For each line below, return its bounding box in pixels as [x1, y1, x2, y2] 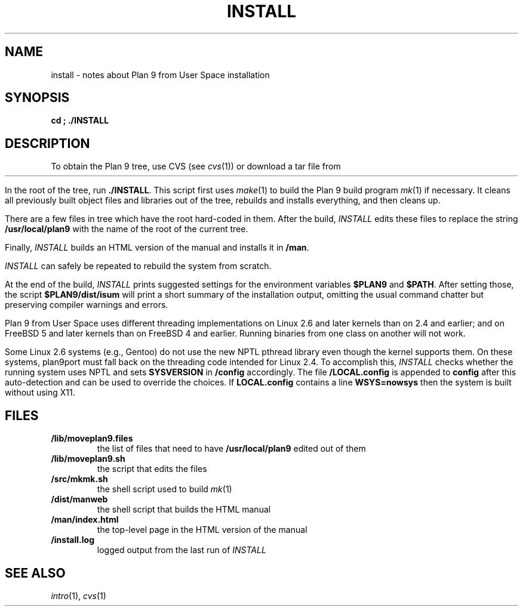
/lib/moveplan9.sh [51, 453, 125, 464]
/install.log [51, 535, 94, 545]
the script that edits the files [97, 464, 207, 474]
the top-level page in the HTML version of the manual [97, 524, 307, 535]
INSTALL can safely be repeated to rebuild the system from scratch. [5, 261, 272, 271]
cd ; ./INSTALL [51, 115, 109, 126]
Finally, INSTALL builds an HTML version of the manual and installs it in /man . [5, 242, 309, 253]
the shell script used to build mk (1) [97, 484, 232, 495]
